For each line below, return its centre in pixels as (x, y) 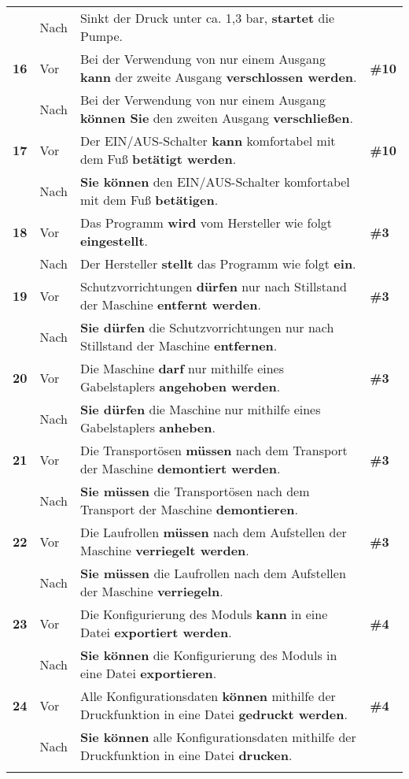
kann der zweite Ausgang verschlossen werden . (218, 77)
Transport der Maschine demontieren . (189, 509)
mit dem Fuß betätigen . (149, 200)
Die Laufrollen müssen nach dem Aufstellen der (213, 532)
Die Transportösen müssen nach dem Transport (214, 450)
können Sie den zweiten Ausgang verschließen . (216, 118)
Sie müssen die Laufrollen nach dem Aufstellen (213, 573)
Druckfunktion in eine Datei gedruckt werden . (214, 714)
